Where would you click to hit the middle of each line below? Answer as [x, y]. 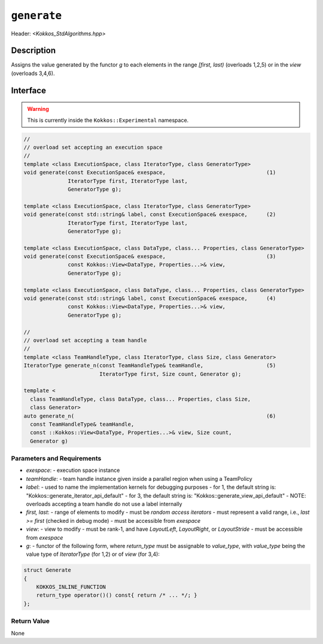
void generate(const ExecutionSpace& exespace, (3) [150, 257]
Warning [38, 109]
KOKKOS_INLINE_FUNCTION [71, 587]
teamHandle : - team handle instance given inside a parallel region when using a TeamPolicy [139, 479]
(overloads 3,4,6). [33, 73]
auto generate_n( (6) [150, 416]
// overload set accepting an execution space [93, 148]
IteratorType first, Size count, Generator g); [170, 374]
